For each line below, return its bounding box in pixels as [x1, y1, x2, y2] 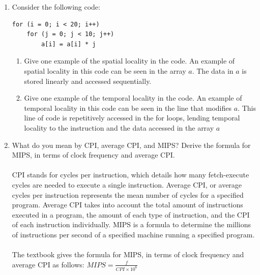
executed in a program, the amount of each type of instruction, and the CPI [12, 209, 250, 220]
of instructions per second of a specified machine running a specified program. [12, 229, 255, 239]
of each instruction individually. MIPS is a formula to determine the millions [12, 219, 251, 230]
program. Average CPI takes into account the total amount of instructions [12, 199, 243, 210]
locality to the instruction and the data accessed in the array [24, 122, 214, 133]
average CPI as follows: [12, 259, 84, 269]
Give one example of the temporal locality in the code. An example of [24, 93, 242, 103]
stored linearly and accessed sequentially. [24, 75, 152, 86]
